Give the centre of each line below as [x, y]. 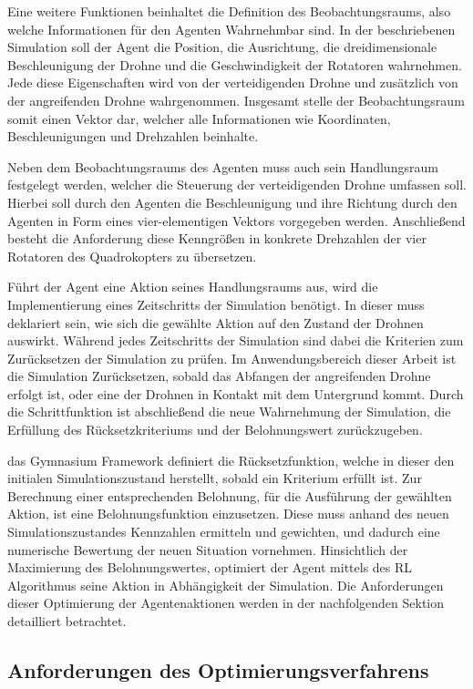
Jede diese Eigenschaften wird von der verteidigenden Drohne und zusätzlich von [233, 82]
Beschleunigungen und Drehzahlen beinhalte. [133, 136]
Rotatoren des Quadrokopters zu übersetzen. [132, 256]
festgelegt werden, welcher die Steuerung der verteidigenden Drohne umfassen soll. [237, 185]
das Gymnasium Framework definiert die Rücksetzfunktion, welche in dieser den [231, 460]
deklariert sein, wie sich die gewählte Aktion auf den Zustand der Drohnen [216, 322]
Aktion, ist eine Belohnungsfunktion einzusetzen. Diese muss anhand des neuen [228, 514]
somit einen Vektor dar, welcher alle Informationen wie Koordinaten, [199, 118]
